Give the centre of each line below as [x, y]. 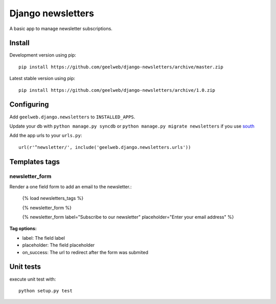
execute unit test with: [33, 279]
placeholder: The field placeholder [59, 245]
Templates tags [34, 161]
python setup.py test [45, 290]
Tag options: [23, 229]
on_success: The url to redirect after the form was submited [85, 252]
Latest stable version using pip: [42, 79]
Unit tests [25, 267]
